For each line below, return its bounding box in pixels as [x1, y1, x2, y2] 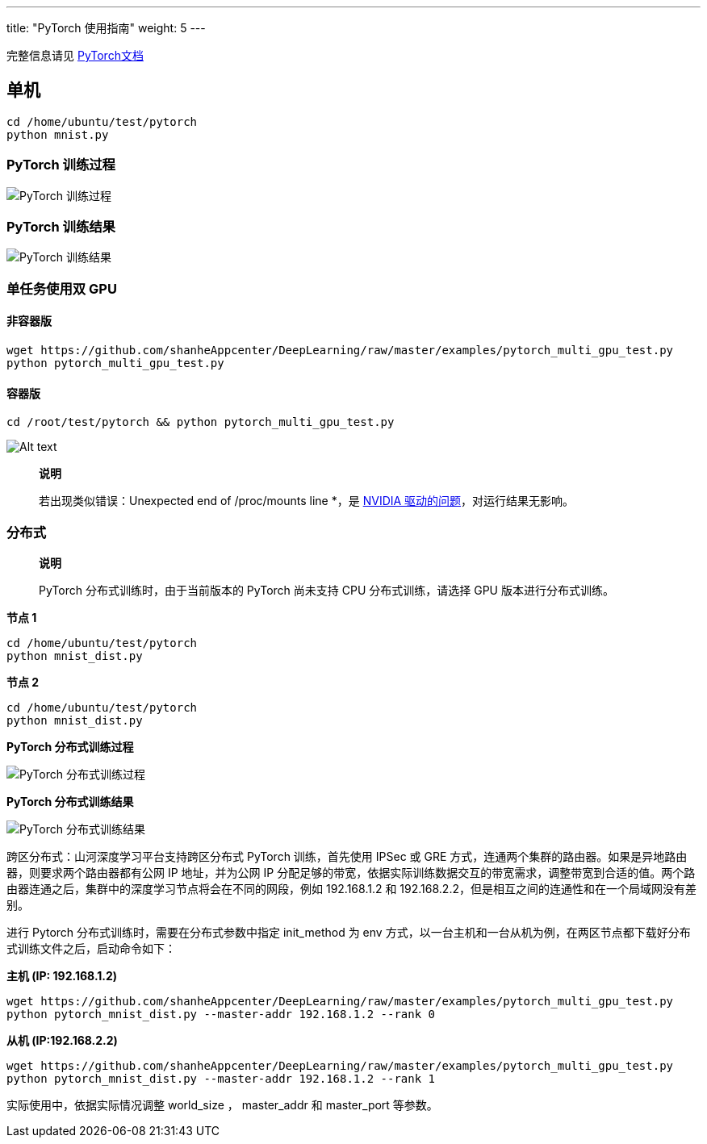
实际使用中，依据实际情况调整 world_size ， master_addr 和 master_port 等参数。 [6, 1097, 438, 1112]
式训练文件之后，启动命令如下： [6, 941, 176, 955]
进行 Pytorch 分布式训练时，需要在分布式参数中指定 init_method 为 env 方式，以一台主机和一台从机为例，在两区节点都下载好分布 [6, 925, 691, 939]
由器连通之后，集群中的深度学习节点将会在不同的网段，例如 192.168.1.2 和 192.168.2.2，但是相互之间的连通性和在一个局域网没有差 [6, 881, 697, 896]
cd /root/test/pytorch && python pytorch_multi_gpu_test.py [6, 415, 395, 429]
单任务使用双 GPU [6, 280, 117, 297]
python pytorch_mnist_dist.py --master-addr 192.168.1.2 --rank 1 [6, 1071, 436, 1085]
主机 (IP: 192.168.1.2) [6, 968, 118, 983]
